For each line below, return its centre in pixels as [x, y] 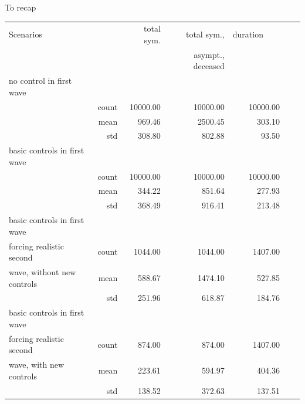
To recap [21, 7]
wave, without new [43, 272]
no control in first [40, 81]
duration [248, 34]
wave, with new [37, 364]
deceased [209, 66]
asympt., [209, 54]
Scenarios [26, 34]
